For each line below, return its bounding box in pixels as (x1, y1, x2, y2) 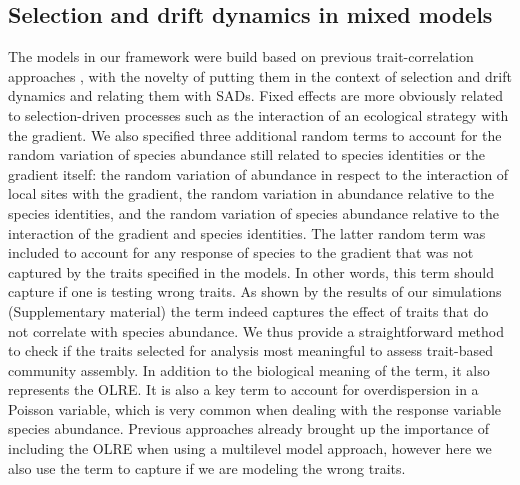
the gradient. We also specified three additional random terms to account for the (8, 124, 502, 145)
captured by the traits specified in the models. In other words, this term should (8, 261, 494, 282)
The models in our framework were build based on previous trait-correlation (8, 46, 474, 67)
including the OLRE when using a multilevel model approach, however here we (8, 438, 492, 459)
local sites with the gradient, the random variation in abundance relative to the (8, 183, 495, 204)
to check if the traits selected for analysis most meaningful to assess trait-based (8, 340, 493, 361)
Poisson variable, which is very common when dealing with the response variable (8, 398, 502, 419)
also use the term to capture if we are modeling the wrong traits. (8, 457, 406, 478)
